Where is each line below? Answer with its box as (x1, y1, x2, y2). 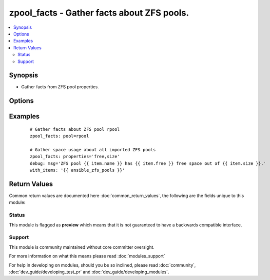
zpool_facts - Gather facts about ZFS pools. (9, 7, 190, 18)
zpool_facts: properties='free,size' (30, 154, 120, 160)
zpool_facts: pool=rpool (30, 133, 89, 139)
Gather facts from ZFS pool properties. (21, 84, 99, 90)
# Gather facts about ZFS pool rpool (30, 126, 120, 132)
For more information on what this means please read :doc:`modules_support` (9, 253, 165, 259)
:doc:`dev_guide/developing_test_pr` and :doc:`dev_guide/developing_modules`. (9, 269, 169, 275)
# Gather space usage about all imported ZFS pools (30, 147, 156, 152)
